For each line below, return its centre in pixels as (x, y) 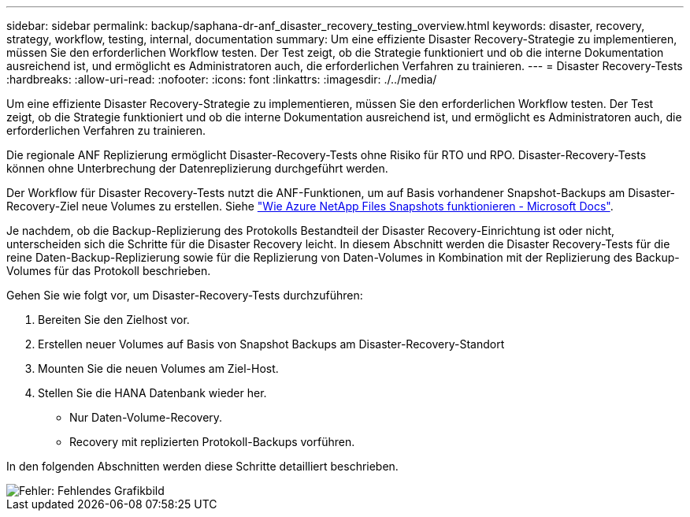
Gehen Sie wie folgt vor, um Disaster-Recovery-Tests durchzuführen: (185, 295)
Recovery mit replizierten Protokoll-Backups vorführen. (212, 442)
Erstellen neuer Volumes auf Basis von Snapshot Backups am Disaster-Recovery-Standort (271, 344)
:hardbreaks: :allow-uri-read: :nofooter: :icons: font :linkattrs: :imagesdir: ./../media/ (222, 79)
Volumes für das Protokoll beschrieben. (109, 271)
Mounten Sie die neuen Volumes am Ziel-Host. (158, 368)
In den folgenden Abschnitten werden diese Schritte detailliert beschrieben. (202, 466)
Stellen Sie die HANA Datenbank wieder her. (152, 393)
